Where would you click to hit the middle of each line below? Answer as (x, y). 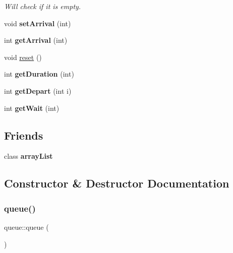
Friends (24, 135)
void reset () (23, 57)
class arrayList (28, 156)
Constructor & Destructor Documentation (117, 183)
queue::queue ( (26, 227)
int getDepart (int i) (38, 90)
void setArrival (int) (38, 23)
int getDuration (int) (39, 74)
